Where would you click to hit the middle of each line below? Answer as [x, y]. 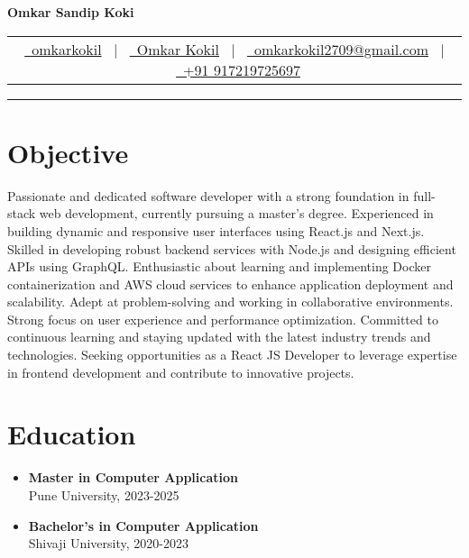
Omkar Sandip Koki [71, 12]
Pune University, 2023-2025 [104, 494]
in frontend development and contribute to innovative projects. [181, 372]
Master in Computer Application [133, 477]
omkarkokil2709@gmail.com [341, 49]
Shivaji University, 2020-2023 [108, 543]
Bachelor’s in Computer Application [143, 525]
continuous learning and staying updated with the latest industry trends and [219, 337]
